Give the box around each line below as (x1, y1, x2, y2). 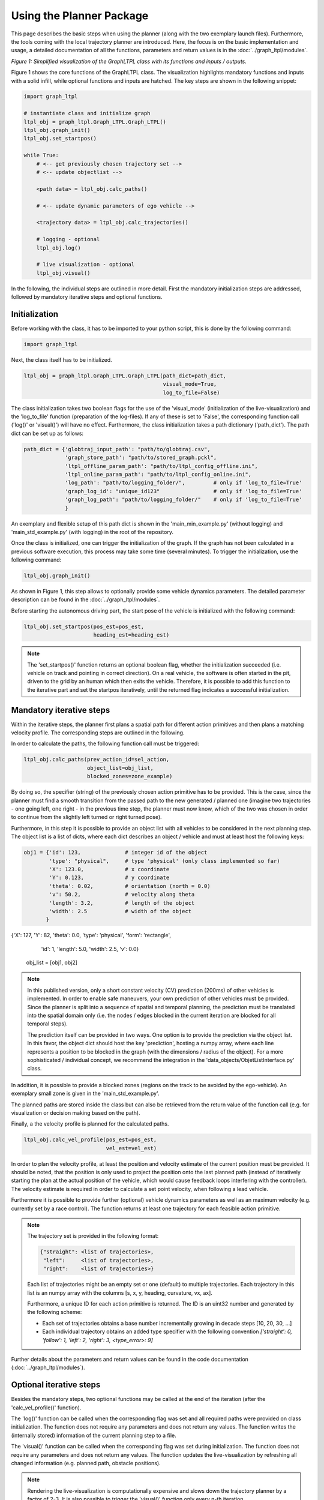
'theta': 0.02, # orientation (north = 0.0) (49, 883, 211, 889)
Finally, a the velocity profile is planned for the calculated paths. (11, 1120, 169, 1127)
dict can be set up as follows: (11, 430, 84, 437)
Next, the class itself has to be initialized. (11, 356, 112, 363)
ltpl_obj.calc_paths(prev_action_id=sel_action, (23, 756, 170, 763)
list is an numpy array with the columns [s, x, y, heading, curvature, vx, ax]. (27, 1289, 213, 1296)
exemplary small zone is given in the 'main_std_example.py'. (11, 1090, 160, 1097)
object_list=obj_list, (87, 764, 154, 771)
